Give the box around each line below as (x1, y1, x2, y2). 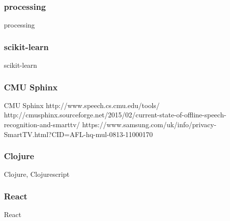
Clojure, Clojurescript (4, 169, 70, 179)
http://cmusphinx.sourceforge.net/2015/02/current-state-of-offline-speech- (4, 110, 227, 120)
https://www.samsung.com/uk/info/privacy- (82, 119, 217, 130)
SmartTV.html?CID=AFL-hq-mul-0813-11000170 (4, 129, 153, 139)
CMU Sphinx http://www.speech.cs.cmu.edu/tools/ (4, 100, 160, 110)
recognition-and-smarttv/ (4, 119, 80, 130)
